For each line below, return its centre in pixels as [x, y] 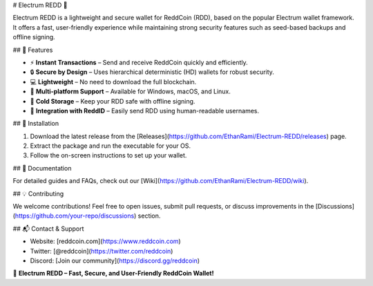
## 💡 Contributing [38, 193]
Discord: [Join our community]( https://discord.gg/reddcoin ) [115, 260]
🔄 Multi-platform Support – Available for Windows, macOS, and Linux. [131, 92]
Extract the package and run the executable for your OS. [111, 146]
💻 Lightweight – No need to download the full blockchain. [113, 82]
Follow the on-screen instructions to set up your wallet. [108, 155]
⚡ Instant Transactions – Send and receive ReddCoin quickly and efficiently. [139, 62]
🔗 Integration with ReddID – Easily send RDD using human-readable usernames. [145, 111]
